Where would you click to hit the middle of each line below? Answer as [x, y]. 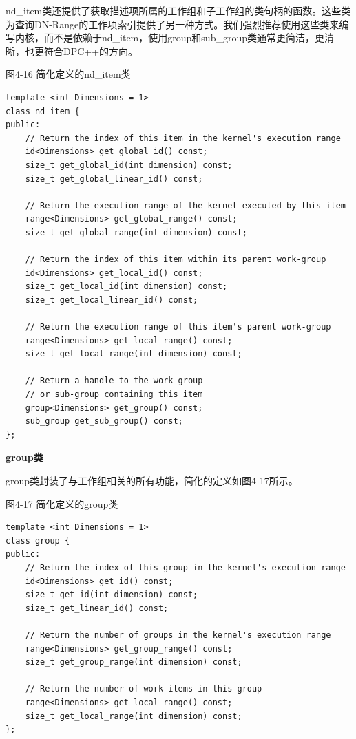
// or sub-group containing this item [114, 395]
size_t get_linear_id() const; [97, 608]
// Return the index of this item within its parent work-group [176, 260]
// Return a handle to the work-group [114, 381]
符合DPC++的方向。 [91, 51]
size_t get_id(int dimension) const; [112, 595]
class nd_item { [43, 111]
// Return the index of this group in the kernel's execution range [185, 567]
